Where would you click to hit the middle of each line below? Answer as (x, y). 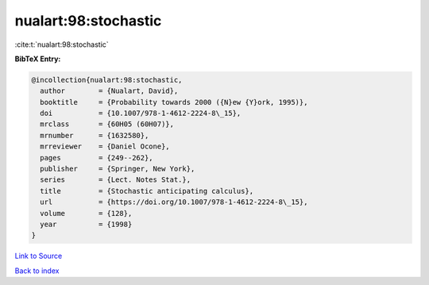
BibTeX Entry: (38, 59)
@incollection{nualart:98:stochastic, (107, 80)
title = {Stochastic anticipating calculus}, (147, 191)
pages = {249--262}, (97, 158)
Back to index (37, 271)
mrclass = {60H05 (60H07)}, (107, 124)
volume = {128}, (86, 213)
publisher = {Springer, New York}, (118, 169)
